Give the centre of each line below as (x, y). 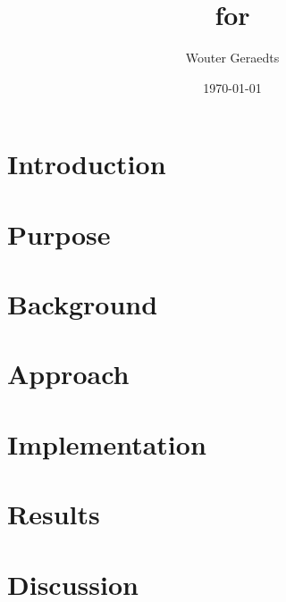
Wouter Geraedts (232, 58)
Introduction (87, 164)
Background (83, 304)
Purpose (59, 234)
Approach (68, 374)
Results (54, 514)
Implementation (107, 443)
